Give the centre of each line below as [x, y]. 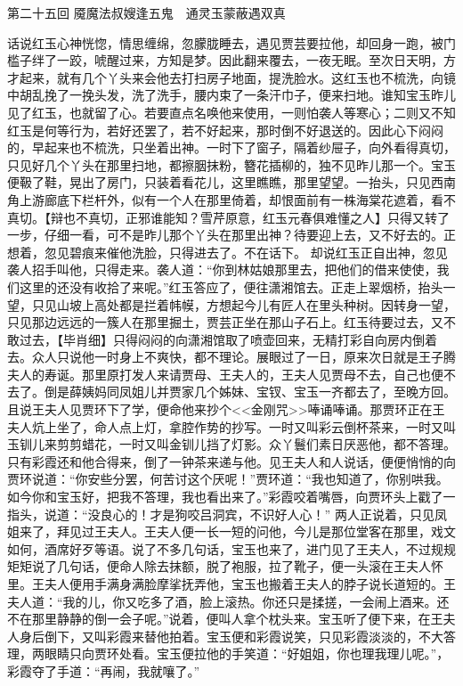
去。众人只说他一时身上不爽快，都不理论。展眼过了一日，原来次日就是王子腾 [231, 357]
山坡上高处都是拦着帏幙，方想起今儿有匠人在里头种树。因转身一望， [256, 304]
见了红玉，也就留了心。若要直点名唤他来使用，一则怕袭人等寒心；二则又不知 [231, 112]
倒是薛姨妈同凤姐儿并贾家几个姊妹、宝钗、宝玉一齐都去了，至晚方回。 [250, 392]
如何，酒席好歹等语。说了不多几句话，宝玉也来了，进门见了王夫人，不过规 [225, 548]
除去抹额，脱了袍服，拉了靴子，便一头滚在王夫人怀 [293, 566]
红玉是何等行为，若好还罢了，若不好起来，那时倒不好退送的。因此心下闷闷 [225, 130]
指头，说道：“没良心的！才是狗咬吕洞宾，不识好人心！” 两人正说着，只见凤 [227, 514]
